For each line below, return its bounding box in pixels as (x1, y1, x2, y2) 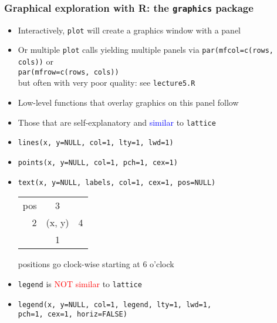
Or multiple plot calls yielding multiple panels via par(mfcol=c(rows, (18, 43, 274, 56)
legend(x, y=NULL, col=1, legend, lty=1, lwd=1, (18, 300, 212, 309)
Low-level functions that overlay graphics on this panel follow (18, 96, 239, 109)
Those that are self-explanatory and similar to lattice (18, 116, 216, 128)
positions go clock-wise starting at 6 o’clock (18, 258, 174, 270)
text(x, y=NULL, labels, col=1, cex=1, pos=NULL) (18, 178, 216, 187)
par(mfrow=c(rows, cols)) (18, 68, 119, 76)
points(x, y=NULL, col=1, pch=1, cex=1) (18, 158, 178, 167)
